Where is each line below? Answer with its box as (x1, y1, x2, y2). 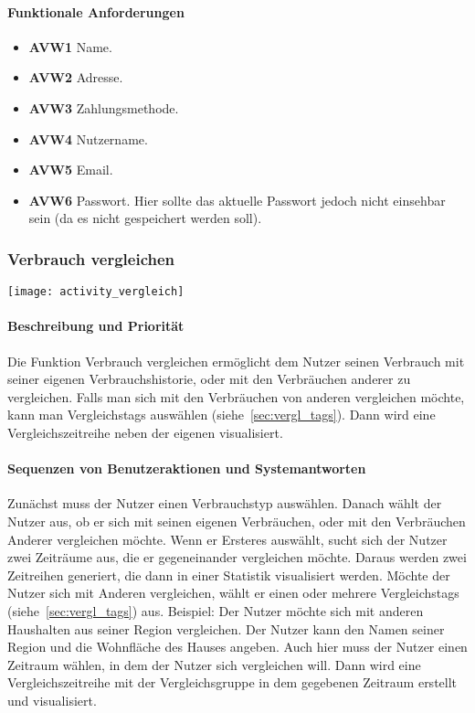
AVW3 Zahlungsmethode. (28, 98, 179, 117)
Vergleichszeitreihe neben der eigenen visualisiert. (7, 423, 283, 442)
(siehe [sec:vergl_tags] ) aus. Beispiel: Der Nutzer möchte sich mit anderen (7, 601, 424, 620)
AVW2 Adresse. (28, 68, 123, 87)
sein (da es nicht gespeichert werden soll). (28, 208, 262, 228)
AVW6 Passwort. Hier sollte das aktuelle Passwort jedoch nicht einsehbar (28, 190, 446, 209)
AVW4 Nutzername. (28, 129, 148, 148)
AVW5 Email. (28, 160, 113, 179)
